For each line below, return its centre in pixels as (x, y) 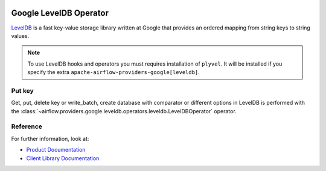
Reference (27, 126)
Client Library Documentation (63, 158)
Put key (23, 90)
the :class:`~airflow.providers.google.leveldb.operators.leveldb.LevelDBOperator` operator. (124, 111)
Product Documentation (56, 150)
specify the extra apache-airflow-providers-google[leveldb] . (114, 72)
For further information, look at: (50, 138)
